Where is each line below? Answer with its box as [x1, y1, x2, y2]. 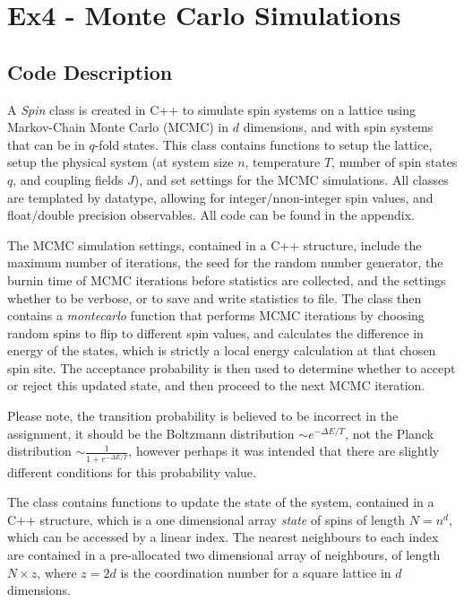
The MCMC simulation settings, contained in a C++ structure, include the [7, 235, 422, 254]
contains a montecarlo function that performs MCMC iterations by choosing [7, 306, 425, 325]
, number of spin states [331, 153, 458, 171]
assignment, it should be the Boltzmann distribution [7, 423, 295, 442]
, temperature [245, 153, 321, 171]
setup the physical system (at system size [7, 153, 234, 171]
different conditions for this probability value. [7, 462, 256, 481]
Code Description [7, 57, 173, 85]
